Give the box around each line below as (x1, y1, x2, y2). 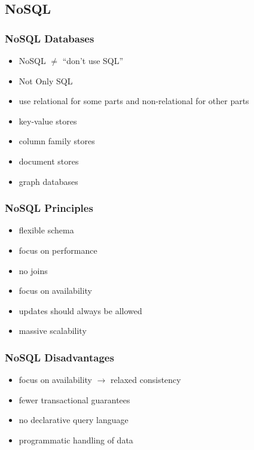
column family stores (19, 135, 95, 147)
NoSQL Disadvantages (5, 349, 114, 364)
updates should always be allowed (19, 304, 142, 317)
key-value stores (19, 114, 77, 127)
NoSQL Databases (5, 31, 94, 45)
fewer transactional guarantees (19, 393, 130, 406)
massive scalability (19, 324, 87, 337)
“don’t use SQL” (62, 54, 124, 66)
